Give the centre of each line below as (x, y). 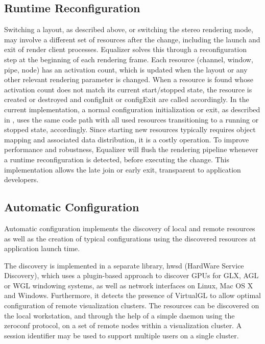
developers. (21, 179)
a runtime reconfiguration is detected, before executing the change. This (117, 159)
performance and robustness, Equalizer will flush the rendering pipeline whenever (131, 149)
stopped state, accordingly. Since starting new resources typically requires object (130, 129)
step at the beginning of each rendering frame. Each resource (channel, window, (129, 59)
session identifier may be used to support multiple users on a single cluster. (122, 335)
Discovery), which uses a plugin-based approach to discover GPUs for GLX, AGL (131, 275)
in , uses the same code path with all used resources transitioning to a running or (131, 119)
